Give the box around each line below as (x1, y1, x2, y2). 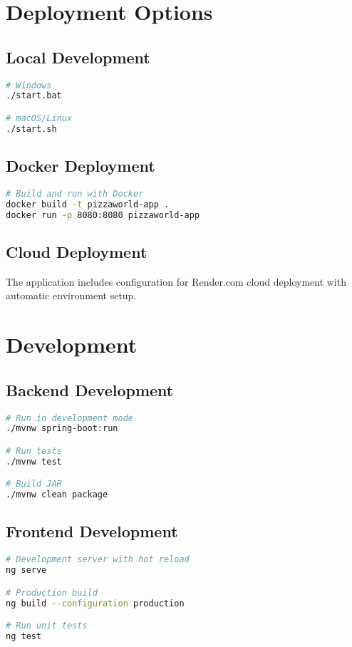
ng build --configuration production (6, 598, 185, 609)
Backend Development (6, 378, 174, 400)
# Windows (6, 80, 52, 90)
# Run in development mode (6, 413, 133, 423)
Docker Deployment (6, 155, 155, 177)
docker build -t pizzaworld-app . (6, 199, 170, 209)
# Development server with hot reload (6, 554, 190, 565)
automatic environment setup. (6, 288, 137, 303)
